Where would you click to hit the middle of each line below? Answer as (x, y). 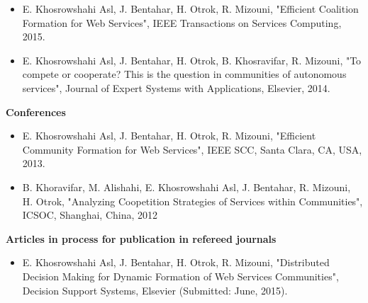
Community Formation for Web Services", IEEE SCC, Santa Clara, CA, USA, (192, 149)
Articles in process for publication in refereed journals (141, 238)
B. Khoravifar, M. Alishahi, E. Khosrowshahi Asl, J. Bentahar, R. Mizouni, (186, 187)
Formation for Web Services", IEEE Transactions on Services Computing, (182, 22)
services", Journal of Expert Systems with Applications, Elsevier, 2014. (176, 87)
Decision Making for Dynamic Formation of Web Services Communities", (180, 276)
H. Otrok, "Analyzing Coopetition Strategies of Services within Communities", (193, 201)
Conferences (36, 112)
